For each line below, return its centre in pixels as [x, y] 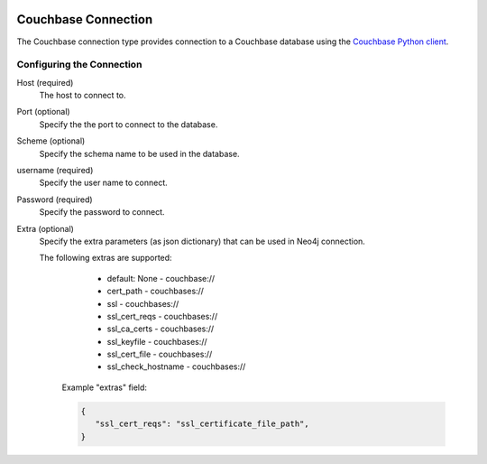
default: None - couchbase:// [161, 278]
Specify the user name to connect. [104, 183]
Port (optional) [44, 112]
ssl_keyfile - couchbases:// [157, 341]
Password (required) [55, 200]
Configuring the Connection [79, 65]
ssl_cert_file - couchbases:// [160, 354]
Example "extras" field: [105, 387]
